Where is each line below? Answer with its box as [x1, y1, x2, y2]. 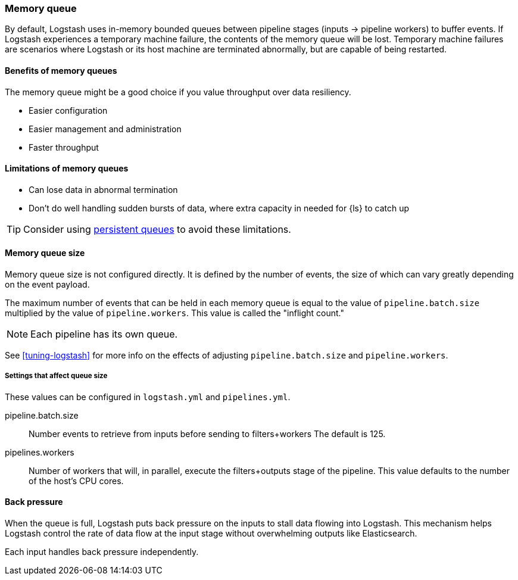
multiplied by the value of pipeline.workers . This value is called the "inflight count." [5, 308, 345, 319]
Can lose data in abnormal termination [29, 184, 178, 195]
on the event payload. [5, 279, 90, 290]
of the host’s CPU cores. [29, 475, 124, 486]
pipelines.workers [5, 447, 74, 457]
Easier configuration [29, 105, 108, 116]
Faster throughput [29, 142, 99, 152]
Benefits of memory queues [5, 65, 117, 76]
